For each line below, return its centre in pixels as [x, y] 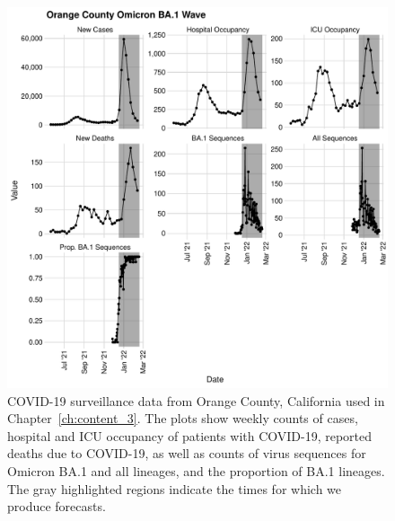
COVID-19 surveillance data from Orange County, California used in [196, 400]
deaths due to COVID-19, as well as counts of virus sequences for [187, 453]
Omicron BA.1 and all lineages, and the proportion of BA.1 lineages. [196, 470]
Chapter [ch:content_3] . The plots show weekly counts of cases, [183, 418]
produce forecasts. [57, 506]
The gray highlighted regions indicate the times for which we [175, 488]
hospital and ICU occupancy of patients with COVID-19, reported [190, 435]
